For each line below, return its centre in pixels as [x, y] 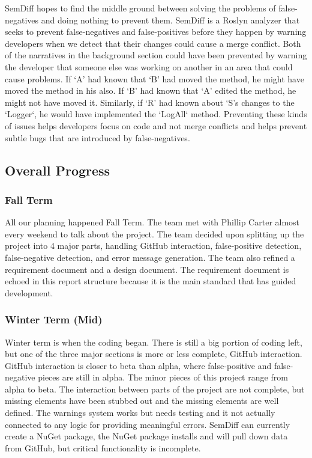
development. [29, 292]
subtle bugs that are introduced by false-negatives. [97, 137]
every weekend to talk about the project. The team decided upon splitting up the [154, 234]
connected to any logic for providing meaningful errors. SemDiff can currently [148, 424]
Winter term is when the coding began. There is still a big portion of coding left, [154, 342]
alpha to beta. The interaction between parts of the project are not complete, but [155, 389]
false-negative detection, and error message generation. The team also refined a [150, 257]
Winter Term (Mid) [54, 319]
